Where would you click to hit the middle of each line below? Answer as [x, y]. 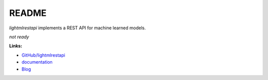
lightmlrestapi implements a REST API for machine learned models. [77, 28]
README [28, 13]
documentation [37, 62]
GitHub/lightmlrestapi [43, 55]
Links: [16, 46]
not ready [19, 37]
